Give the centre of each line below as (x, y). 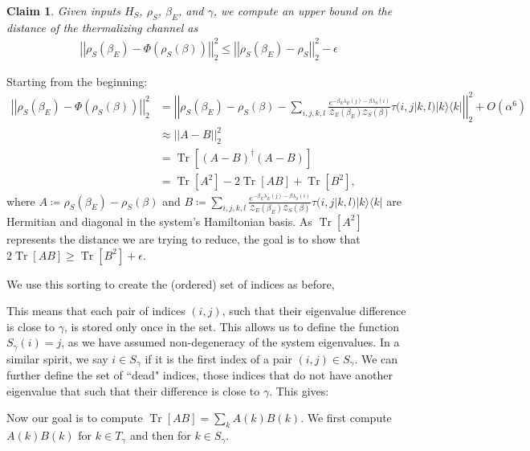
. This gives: (299, 390)
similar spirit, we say (57, 358)
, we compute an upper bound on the (303, 10)
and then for (160, 435)
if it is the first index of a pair (218, 358)
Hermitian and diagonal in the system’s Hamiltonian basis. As (159, 221)
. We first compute (346, 418)
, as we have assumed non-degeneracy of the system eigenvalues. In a (230, 342)
